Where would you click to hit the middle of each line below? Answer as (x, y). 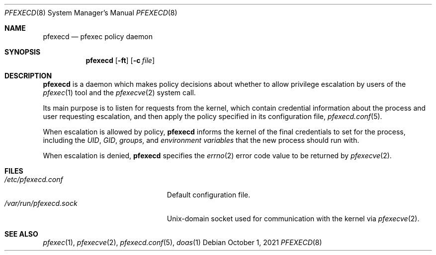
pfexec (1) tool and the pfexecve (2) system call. (119, 93)
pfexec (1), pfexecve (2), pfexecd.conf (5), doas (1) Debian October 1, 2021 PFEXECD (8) (182, 242)
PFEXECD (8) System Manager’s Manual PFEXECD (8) (91, 13)
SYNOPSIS (23, 52)
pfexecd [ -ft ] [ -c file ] (120, 60)
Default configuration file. (209, 195)
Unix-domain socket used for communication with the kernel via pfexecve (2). (293, 219)
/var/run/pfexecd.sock (41, 203)
